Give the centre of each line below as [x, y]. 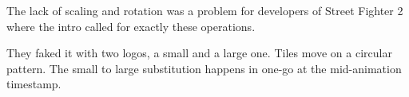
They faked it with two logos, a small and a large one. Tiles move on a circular [199, 53]
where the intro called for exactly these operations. [131, 26]
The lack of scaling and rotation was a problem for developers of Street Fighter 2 [205, 10]
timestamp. [34, 84]
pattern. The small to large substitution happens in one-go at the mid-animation [204, 68]
